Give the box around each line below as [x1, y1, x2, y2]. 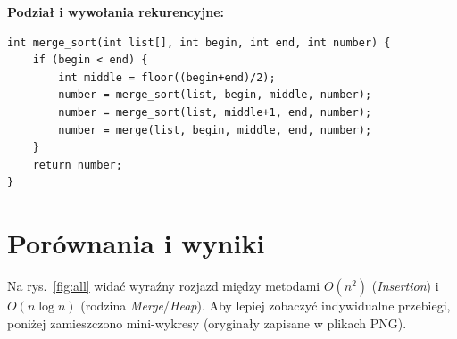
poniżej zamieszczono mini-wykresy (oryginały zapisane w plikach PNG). [7, 313, 407, 332]
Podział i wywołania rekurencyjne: [7, 3, 225, 21]
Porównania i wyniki [7, 225, 265, 261]
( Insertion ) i [371, 277, 439, 295]
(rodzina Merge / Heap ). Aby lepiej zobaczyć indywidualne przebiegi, [80, 296, 451, 315]
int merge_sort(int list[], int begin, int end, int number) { [7, 36, 391, 49]
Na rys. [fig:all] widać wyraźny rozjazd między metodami [7, 277, 320, 295]
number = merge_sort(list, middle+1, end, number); [58, 105, 372, 119]
